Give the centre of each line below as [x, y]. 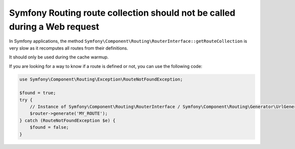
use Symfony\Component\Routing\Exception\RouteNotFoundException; [101, 79]
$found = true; [38, 93]
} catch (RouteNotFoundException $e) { [67, 120]
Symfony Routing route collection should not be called [122, 13]
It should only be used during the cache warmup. [59, 57]
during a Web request [54, 27]
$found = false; [49, 127]
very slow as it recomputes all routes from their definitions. [69, 48]
